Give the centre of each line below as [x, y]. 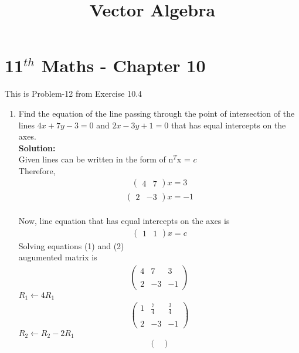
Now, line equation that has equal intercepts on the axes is [124, 221]
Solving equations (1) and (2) [71, 245]
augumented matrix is [58, 257]
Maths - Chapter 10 [123, 65]
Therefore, [37, 170]
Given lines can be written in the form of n [96, 159]
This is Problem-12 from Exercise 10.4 [74, 94]
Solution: [37, 147]
